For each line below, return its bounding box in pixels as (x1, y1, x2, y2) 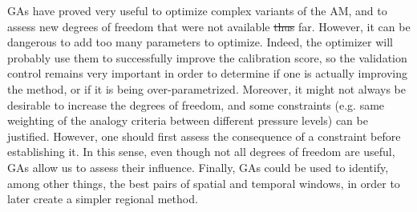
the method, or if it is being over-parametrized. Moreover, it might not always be (7, 80, 406, 97)
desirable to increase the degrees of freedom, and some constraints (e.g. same (7, 96, 385, 113)
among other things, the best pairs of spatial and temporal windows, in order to (7, 174, 400, 191)
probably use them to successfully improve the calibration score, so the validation (7, 49, 407, 66)
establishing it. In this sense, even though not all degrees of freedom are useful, (7, 143, 395, 160)
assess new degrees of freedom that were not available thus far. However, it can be (7, 18, 411, 34)
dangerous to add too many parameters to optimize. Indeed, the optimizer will (7, 34, 393, 50)
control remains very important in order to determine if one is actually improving (7, 65, 408, 82)
